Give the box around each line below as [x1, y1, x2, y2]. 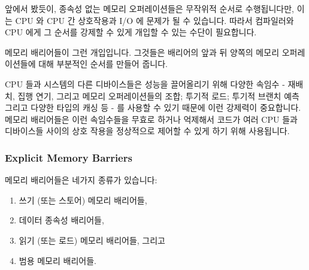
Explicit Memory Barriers [5, 150, 132, 165]
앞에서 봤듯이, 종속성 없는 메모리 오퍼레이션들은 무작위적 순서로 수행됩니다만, [5, 2, 294, 14]
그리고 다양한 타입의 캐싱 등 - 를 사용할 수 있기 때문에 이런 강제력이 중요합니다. [5, 101, 301, 114]
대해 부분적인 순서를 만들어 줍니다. [38, 57, 168, 70]
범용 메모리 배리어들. [19, 254, 96, 266]
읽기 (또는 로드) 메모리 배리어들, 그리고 [19, 233, 165, 246]
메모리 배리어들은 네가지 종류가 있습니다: [5, 174, 157, 186]
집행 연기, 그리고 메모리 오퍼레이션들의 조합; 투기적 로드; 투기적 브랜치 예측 [17, 89, 299, 102]
